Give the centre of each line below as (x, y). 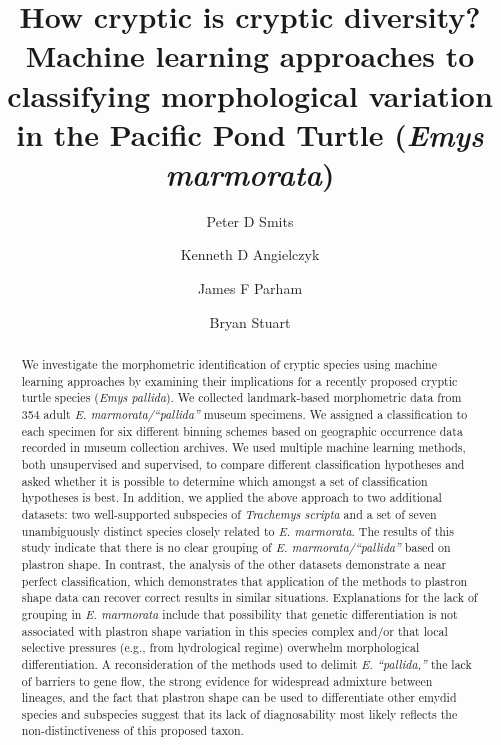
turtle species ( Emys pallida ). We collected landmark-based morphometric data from (241, 397)
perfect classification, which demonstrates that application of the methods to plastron (244, 580)
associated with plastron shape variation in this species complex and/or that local (234, 630)
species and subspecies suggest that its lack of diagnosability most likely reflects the (239, 713)
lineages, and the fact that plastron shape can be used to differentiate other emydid (239, 697)
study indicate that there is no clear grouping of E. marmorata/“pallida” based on (236, 547)
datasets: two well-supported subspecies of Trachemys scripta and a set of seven (229, 513)
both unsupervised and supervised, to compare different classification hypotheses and (243, 463)
